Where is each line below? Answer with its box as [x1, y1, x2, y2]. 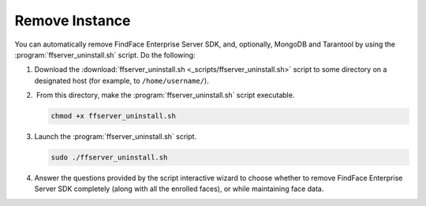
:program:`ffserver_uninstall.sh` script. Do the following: [14, 50, 196, 59]
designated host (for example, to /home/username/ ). [34, 76, 209, 85]
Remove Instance [14, 12, 131, 29]
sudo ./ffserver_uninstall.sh [50, 153, 168, 162]
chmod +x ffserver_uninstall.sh [50, 111, 177, 121]
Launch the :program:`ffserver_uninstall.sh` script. [34, 132, 197, 141]
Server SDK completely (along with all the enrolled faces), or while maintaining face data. [34, 184, 324, 193]
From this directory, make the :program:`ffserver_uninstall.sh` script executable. [35, 91, 295, 100]
